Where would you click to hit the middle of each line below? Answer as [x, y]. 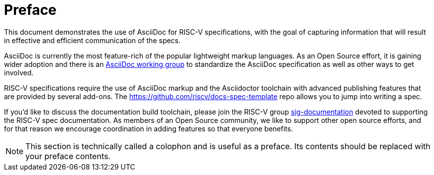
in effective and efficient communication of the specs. [92, 40]
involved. [19, 72]
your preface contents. [68, 156]
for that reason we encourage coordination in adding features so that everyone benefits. [149, 128]
